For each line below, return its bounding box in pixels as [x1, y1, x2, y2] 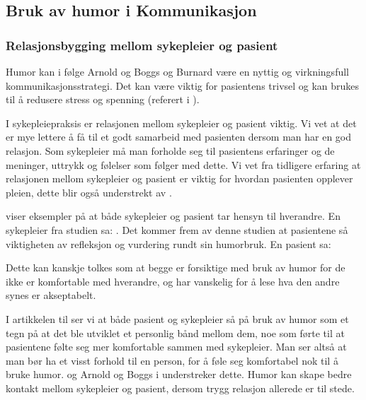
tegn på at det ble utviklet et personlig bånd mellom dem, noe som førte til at [6, 325, 345, 340]
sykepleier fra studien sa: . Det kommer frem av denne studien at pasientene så [6, 222, 348, 237]
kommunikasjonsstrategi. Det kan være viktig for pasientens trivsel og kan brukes [6, 78, 360, 93]
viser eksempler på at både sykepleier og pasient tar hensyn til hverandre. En [6, 208, 341, 223]
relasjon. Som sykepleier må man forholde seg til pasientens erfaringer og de [6, 143, 335, 158]
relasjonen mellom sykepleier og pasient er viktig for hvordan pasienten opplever [6, 171, 353, 186]
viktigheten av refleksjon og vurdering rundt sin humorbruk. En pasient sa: [6, 236, 331, 251]
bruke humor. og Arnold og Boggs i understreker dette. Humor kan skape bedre [6, 367, 352, 382]
